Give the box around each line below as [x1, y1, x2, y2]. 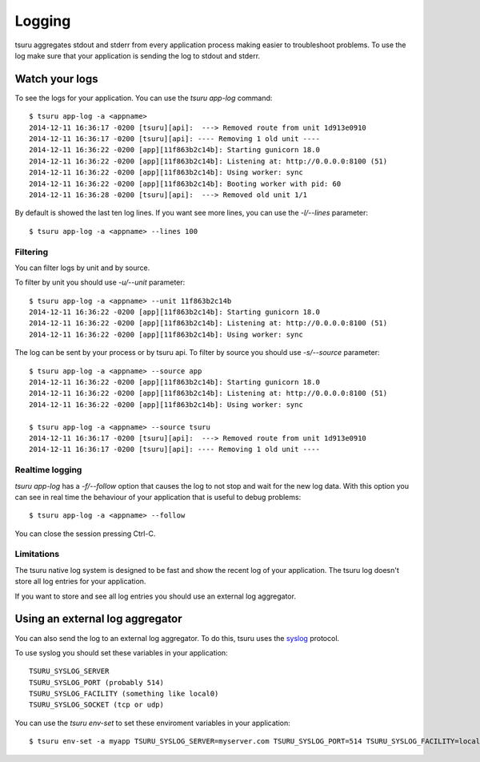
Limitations [14, 549, 60, 560]
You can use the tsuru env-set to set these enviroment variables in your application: [14, 718, 291, 728]
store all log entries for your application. [14, 577, 146, 587]
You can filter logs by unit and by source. [14, 263, 150, 272]
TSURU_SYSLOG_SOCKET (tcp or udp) [29, 700, 164, 709]
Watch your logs [14, 72, 99, 86]
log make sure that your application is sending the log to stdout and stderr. [14, 50, 260, 60]
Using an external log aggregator [14, 612, 183, 626]
